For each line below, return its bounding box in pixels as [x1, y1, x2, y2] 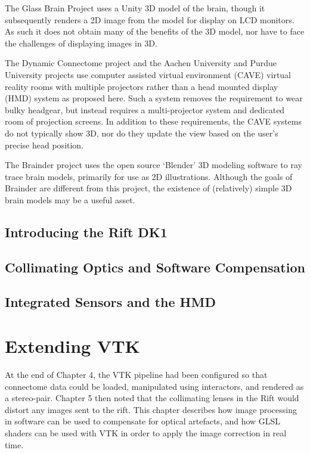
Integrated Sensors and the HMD [5, 293, 216, 311]
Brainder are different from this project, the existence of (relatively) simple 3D [5, 182, 292, 194]
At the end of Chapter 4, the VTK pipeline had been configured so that [5, 368, 268, 380]
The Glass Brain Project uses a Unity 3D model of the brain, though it [5, 2, 265, 14]
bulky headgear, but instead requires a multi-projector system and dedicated [5, 103, 285, 116]
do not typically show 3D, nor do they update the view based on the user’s [5, 126, 278, 139]
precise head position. [5, 138, 84, 151]
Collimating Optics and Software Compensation [5, 257, 305, 276]
